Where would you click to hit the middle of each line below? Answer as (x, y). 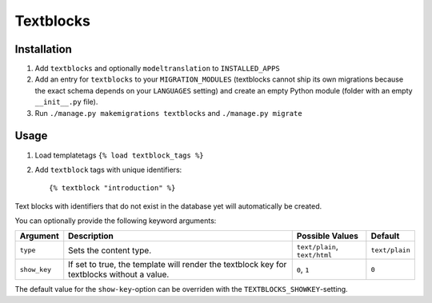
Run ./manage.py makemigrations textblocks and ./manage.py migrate (169, 113)
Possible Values (328, 236)
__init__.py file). (66, 102)
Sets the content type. (110, 250)
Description (91, 236)
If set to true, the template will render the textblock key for (178, 265)
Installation (43, 49)
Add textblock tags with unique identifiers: (108, 169)
